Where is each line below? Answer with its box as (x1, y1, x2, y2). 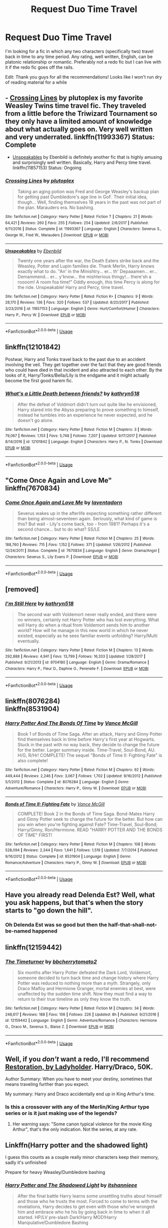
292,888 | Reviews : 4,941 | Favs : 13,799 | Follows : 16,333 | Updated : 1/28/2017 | (5, 654, 146, 659)
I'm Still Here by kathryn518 (5, 600, 74, 607)
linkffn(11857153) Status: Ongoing (12, 164, 81, 171)
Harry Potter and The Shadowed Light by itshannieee (5, 1182, 137, 1188)
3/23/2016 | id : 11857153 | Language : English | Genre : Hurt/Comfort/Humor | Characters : (5, 306, 160, 311)
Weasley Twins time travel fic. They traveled (5, 102, 146, 110)
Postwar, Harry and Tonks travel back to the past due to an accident (5, 356, 146, 362)
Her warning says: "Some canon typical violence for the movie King (12, 1121, 152, 1127)
